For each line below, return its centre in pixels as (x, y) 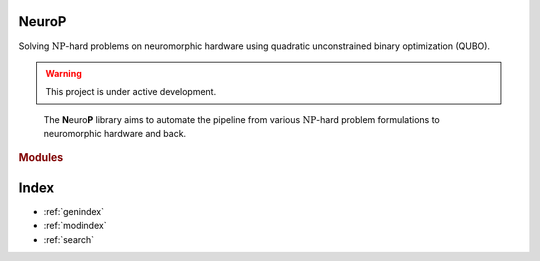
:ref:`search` (69, 239)
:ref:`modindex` (75, 226)
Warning (63, 73)
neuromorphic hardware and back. (115, 134)
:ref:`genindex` (74, 211)
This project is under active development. (131, 92)
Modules (41, 158)
